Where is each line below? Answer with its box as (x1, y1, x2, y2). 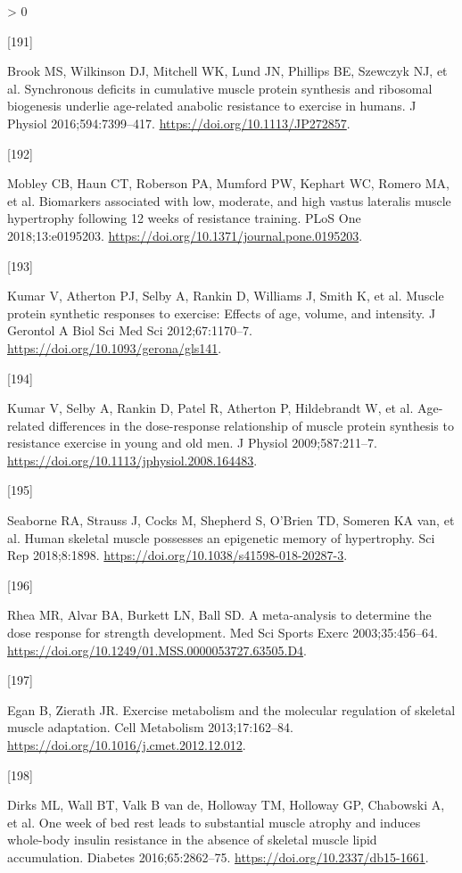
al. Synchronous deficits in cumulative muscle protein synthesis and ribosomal (7, 78, 433, 97)
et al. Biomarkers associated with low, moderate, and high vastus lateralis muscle (7, 191, 451, 210)
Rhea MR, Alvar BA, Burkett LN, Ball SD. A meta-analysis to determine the (7, 605, 432, 624)
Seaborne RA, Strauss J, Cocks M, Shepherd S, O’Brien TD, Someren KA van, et (7, 511, 455, 530)
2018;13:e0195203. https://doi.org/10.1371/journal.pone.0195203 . (7, 226, 363, 244)
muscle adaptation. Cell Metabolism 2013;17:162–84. (7, 718, 293, 737)
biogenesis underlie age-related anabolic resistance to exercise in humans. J (7, 96, 417, 115)
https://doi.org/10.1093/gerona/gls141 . (7, 338, 222, 357)
